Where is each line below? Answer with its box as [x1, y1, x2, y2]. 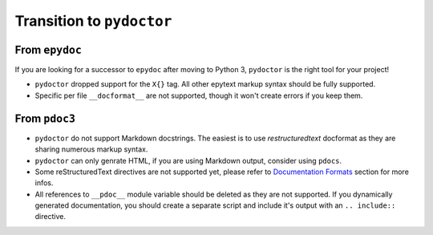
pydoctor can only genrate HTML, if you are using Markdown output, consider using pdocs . [34, 156, 342, 165]
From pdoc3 [14, 111, 76, 125]
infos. [34, 178, 54, 188]
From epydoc [14, 43, 82, 56]
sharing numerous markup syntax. [34, 144, 148, 154]
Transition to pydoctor [14, 12, 172, 30]
